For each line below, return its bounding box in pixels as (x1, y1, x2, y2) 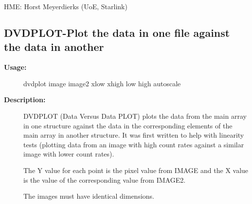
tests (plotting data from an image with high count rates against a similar (23, 139, 244, 149)
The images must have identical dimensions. (23, 191, 154, 201)
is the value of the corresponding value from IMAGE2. (23, 174, 186, 185)
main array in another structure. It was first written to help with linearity (23, 130, 244, 140)
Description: (4, 94, 46, 105)
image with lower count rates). (23, 149, 114, 159)
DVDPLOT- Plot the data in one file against (4, 25, 230, 40)
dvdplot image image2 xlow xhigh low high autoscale (23, 78, 181, 88)
